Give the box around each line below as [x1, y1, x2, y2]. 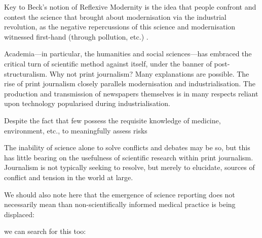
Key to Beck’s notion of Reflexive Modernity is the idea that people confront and [4, 2, 256, 12]
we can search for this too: [4, 226, 86, 236]
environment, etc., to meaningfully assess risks [4, 125, 147, 135]
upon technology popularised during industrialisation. [4, 98, 170, 109]
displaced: [4, 209, 34, 219]
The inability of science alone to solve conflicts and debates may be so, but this [4, 142, 250, 153]
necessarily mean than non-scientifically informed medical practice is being [4, 199, 236, 210]
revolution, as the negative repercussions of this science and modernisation [4, 21, 236, 32]
